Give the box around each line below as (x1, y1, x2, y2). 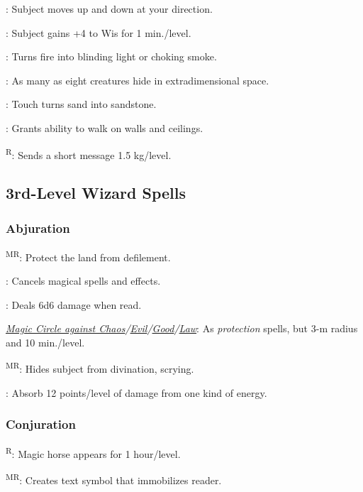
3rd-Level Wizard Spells (6, 182, 186, 204)
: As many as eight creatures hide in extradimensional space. (6, 72, 269, 87)
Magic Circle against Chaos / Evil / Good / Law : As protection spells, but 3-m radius (6, 321, 358, 336)
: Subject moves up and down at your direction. (6, 1, 213, 16)
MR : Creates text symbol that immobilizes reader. (6, 470, 222, 487)
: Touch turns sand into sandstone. (6, 97, 157, 111)
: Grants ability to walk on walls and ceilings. (6, 120, 203, 135)
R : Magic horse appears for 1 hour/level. (6, 444, 181, 461)
